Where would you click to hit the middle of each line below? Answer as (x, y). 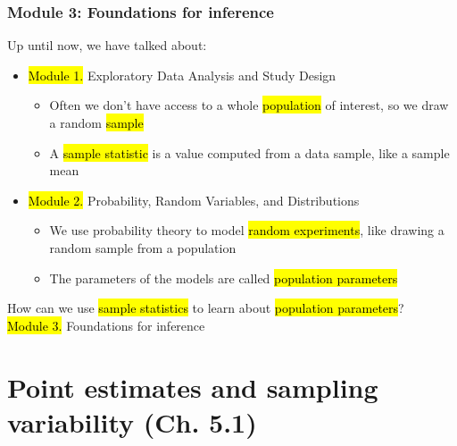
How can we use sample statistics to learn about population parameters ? (206, 308)
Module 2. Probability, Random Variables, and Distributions (194, 200)
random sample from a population (143, 247)
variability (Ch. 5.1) (132, 421)
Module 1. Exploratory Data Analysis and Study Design (182, 75)
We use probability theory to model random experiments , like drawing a (247, 230)
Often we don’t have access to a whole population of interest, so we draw (249, 105)
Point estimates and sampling (193, 387)
